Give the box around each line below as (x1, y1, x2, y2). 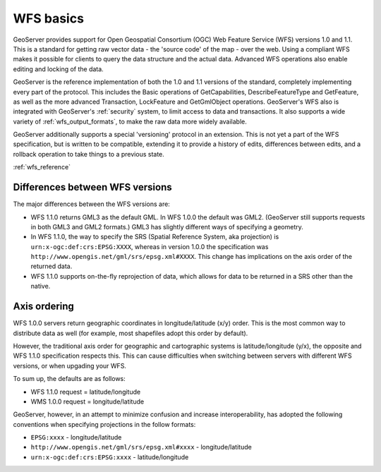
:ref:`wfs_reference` (13, 163, 71, 171)
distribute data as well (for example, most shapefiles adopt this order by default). (13, 329, 248, 337)
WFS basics (13, 11, 85, 26)
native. (30, 282, 51, 291)
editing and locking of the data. (13, 64, 104, 73)
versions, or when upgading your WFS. (13, 361, 127, 370)
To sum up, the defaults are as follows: (13, 375, 126, 383)
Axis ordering (13, 301, 74, 313)
